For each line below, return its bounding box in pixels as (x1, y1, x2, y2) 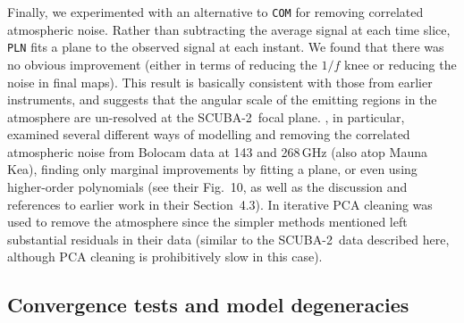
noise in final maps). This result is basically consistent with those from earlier (7, 72, 433, 91)
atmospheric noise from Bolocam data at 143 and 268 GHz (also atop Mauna (7, 142, 427, 161)
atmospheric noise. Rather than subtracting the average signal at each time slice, (7, 20, 451, 38)
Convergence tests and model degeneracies (7, 291, 409, 319)
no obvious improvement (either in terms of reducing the (7, 54, 317, 73)
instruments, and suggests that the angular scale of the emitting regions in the (7, 90, 437, 109)
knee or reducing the (344, 54, 457, 73)
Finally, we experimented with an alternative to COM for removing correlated (7, 3, 424, 21)
